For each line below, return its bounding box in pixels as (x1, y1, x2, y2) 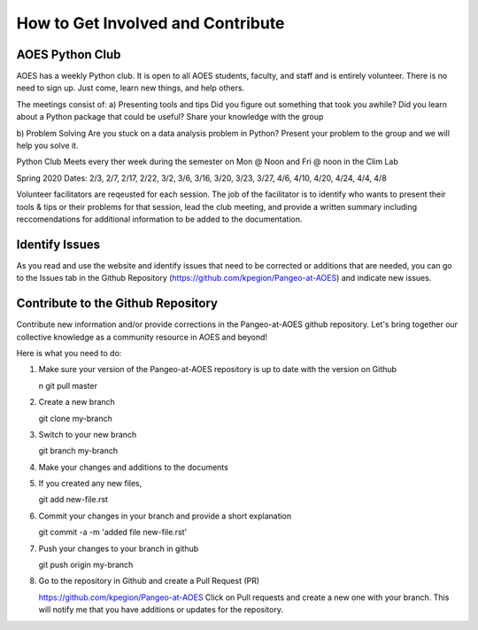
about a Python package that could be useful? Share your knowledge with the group (16, 112, 324, 122)
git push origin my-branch (38, 559, 134, 571)
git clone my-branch (38, 413, 112, 424)
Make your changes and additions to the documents (38, 462, 229, 472)
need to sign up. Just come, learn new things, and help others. (16, 82, 245, 93)
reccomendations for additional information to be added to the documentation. (16, 214, 303, 224)
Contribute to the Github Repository (16, 296, 219, 311)
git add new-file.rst (38, 494, 108, 505)
